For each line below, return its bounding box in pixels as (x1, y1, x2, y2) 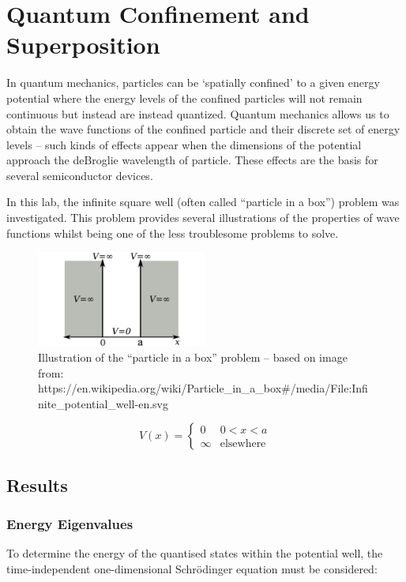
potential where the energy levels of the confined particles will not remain (6, 89, 363, 106)
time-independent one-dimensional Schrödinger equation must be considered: (6, 561, 378, 577)
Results (6, 472, 68, 497)
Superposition (6, 28, 160, 61)
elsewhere (220, 438, 266, 450)
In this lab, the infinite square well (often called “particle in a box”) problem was (6, 193, 400, 210)
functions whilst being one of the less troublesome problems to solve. (6, 224, 339, 241)
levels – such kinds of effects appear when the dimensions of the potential (6, 136, 362, 152)
